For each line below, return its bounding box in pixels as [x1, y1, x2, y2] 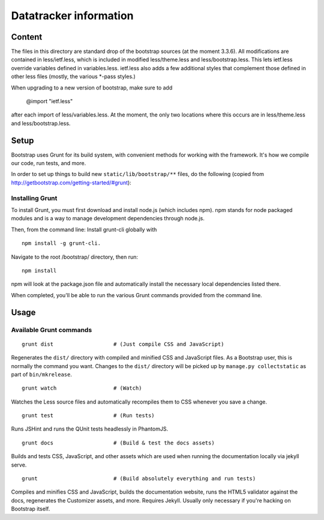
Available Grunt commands [11, 325, 92, 334]
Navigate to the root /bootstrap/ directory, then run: [11, 253, 138, 261]
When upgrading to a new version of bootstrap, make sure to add [11, 84, 173, 91]
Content [11, 32, 43, 42]
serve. [11, 461, 27, 468]
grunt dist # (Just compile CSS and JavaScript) [22, 340, 224, 348]
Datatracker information [11, 9, 134, 22]
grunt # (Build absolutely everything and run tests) [22, 475, 256, 482]
